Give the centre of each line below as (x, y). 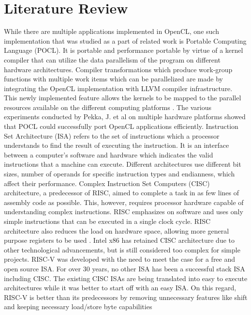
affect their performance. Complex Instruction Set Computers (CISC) (107, 183)
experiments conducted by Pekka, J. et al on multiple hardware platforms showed (125, 117)
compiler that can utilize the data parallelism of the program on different (112, 59)
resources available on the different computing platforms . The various (108, 107)
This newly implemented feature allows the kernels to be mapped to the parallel (123, 98)
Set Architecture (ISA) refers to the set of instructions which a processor (112, 135)
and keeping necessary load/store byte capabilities (78, 307)
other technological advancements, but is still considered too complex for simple (122, 249)
